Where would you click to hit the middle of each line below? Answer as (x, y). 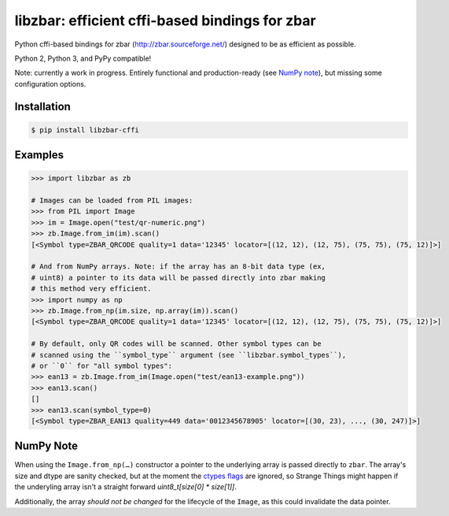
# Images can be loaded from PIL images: (112, 200)
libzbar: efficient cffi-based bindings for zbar (165, 20)
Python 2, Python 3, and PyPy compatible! (83, 58)
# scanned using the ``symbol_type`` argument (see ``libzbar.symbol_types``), (189, 355)
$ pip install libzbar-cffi (85, 130)
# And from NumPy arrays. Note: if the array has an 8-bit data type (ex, (178, 267)
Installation (42, 106)
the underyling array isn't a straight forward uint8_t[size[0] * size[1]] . (126, 487)
